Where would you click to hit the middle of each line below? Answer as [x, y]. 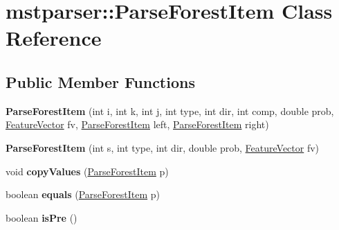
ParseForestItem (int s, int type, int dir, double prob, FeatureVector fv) [163, 147]
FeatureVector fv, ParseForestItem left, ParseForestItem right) [137, 124]
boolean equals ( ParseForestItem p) [83, 194]
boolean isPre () [42, 217]
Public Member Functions [100, 81]
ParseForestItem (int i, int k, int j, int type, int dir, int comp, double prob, [170, 110]
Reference [54, 38]
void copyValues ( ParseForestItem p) [87, 171]
